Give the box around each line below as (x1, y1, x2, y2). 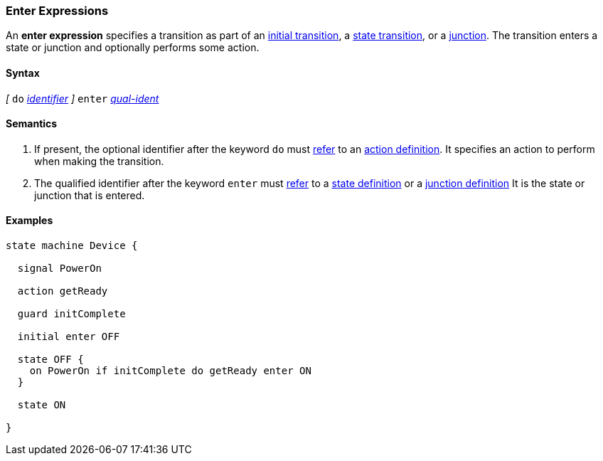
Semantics (6, 117, 58, 130)
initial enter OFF (17, 331, 120, 343)
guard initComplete (17, 308, 126, 320)
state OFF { (17, 354, 84, 366)
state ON (17, 399, 66, 411)
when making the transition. (34, 154, 164, 167)
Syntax (6, 66, 40, 79)
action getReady (17, 285, 108, 297)
